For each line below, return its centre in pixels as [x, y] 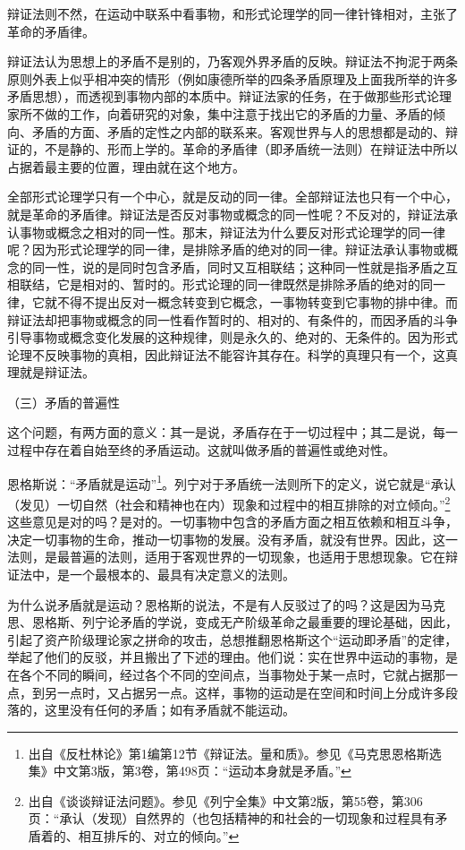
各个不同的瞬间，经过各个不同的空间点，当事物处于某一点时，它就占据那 [232, 674]
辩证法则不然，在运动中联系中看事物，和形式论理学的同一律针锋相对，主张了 [232, 13]
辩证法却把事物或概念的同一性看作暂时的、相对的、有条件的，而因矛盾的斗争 [232, 319]
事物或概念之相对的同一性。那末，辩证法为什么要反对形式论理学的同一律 [232, 232]
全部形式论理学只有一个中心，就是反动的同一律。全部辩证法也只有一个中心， [232, 197]
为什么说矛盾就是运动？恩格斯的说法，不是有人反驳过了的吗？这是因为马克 [226, 604]
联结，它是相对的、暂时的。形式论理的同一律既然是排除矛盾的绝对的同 [226, 284]
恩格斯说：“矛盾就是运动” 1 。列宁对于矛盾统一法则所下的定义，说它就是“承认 [232, 482]
